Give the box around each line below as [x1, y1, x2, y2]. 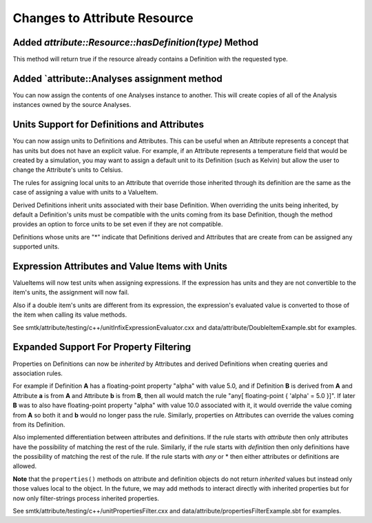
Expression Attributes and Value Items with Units [12, 260, 227, 272]
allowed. [12, 462, 37, 471]
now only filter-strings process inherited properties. [12, 494, 160, 502]
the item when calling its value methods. [12, 310, 127, 319]
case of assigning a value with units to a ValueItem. [12, 188, 158, 197]
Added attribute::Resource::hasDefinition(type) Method [12, 37, 259, 48]
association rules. [12, 369, 63, 377]
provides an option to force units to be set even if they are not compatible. [12, 220, 223, 228]
